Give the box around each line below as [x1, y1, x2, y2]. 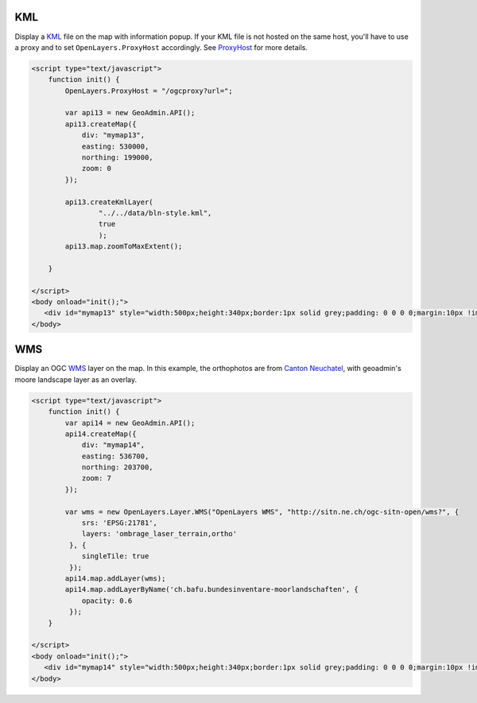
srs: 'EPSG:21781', [81, 519, 158, 527]
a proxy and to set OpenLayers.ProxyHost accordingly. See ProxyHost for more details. [14, 42, 308, 52]
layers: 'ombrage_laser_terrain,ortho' [81, 529, 238, 539]
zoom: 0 [81, 164, 111, 173]
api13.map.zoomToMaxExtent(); [64, 242, 183, 251]
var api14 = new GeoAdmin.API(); [64, 418, 196, 427]
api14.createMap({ [64, 429, 137, 438]
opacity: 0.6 [81, 596, 133, 605]
